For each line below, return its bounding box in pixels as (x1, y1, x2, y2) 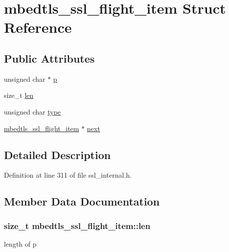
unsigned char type (4, 106, 61, 116)
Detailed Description (4, 147, 111, 162)
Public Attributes (4, 50, 95, 66)
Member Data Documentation (4, 194, 160, 209)
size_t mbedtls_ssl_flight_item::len (4, 219, 151, 231)
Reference (4, 17, 72, 37)
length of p (4, 238, 37, 249)
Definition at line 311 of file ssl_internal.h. (4, 170, 132, 180)
